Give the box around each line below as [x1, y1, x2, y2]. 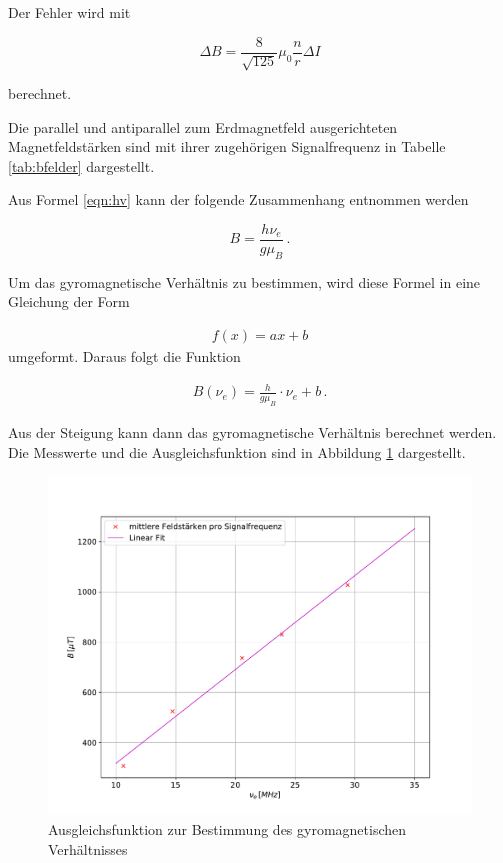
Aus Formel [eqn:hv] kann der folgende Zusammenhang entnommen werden [8, 189, 469, 210]
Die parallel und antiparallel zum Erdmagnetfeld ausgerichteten [8, 116, 398, 137]
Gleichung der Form [8, 291, 130, 312]
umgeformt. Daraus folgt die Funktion [8, 346, 241, 367]
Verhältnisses [48, 838, 128, 859]
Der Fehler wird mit [8, 2, 131, 22]
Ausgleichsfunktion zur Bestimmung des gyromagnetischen [48, 818, 407, 839]
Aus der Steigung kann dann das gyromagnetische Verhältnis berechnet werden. [8, 422, 497, 443]
